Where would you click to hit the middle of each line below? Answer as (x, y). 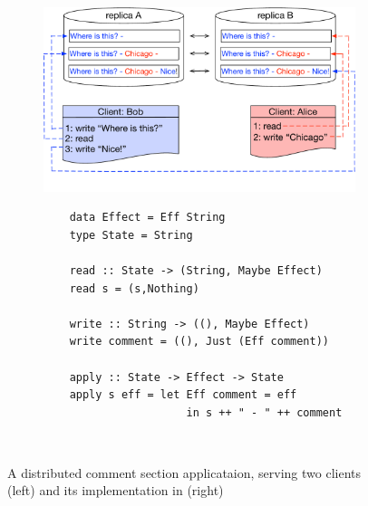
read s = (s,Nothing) (134, 288)
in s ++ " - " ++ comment (264, 412)
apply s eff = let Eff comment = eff (183, 395)
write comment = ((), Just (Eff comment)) (199, 342)
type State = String (131, 235)
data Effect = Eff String (147, 218)
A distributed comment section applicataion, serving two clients (184, 472)
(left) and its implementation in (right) (116, 490)
